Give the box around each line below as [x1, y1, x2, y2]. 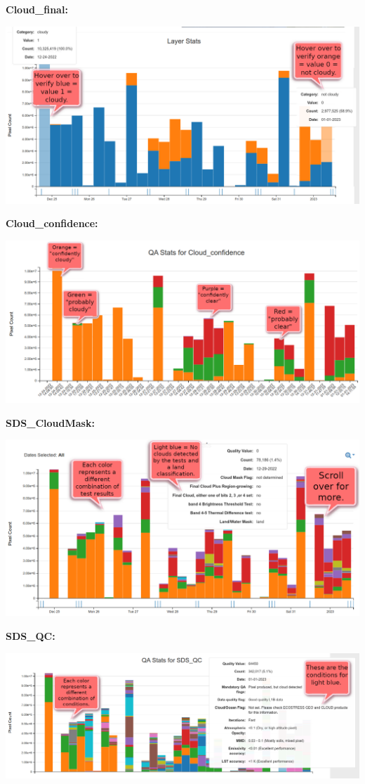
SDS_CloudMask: [6, 415, 95, 430]
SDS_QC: [6, 628, 55, 643]
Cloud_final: [6, 2, 68, 16]
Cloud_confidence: [6, 216, 98, 231]
